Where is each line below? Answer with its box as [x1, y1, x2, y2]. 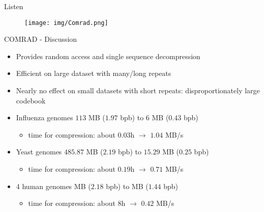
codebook [16, 95, 46, 105]
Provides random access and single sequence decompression [16, 50, 200, 61]
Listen [4, 1, 23, 11]
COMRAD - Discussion [4, 34, 77, 44]
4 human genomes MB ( [16, 180, 91, 191]
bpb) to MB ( [106, 180, 149, 191]
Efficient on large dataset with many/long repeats [16, 68, 171, 78]
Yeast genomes [16, 146, 62, 157]
